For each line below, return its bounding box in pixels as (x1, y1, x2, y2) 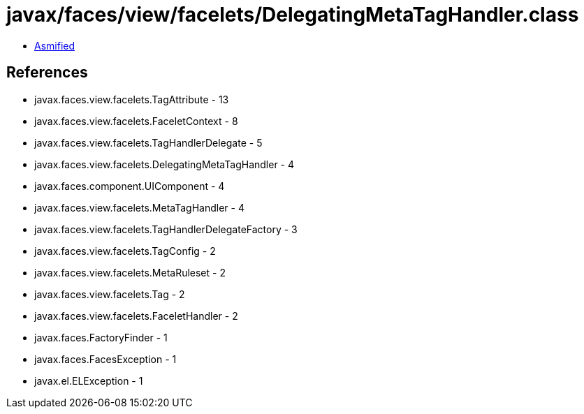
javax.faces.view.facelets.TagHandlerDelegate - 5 (34, 136, 263, 149)
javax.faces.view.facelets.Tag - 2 (34, 288, 185, 300)
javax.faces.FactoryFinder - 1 (34, 331, 168, 343)
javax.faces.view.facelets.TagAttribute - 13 (34, 93, 229, 105)
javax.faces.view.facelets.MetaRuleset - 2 (34, 266, 226, 279)
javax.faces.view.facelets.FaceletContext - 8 (34, 114, 238, 127)
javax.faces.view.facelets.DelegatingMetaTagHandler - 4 (34, 158, 295, 170)
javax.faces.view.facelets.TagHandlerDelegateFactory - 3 (34, 223, 298, 235)
